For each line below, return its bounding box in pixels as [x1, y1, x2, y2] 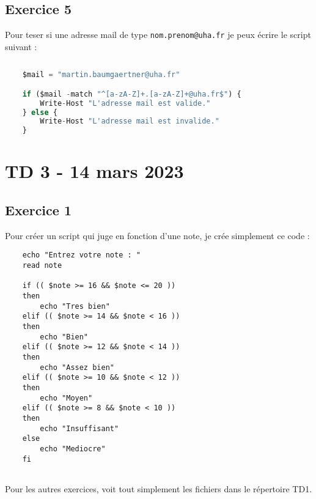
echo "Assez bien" [40, 363, 114, 372]
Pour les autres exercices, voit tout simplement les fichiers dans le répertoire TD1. [5, 482, 312, 495]
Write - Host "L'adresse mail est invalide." [40, 117, 219, 126]
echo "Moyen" [40, 393, 93, 402]
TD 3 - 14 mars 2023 [5, 158, 184, 183]
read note [22, 261, 62, 270]
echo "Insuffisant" [40, 424, 119, 433]
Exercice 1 [5, 201, 72, 219]
